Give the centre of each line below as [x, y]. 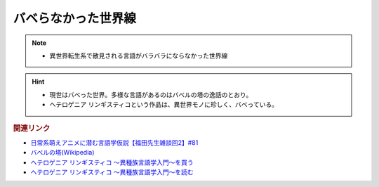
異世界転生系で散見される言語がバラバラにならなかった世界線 [139, 56]
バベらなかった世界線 [75, 18]
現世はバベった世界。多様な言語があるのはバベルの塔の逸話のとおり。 [151, 94]
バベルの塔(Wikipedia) [62, 153]
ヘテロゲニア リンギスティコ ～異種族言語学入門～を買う [112, 162]
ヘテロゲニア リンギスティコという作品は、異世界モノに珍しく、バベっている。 [164, 105]
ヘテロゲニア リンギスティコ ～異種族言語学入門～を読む [112, 172]
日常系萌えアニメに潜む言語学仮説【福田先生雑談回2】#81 [114, 142]
